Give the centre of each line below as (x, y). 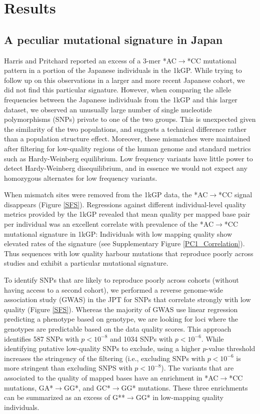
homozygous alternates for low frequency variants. (81, 178)
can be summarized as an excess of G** (64, 397)
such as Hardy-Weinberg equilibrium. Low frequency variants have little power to (128, 158)
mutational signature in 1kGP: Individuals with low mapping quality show (118, 233)
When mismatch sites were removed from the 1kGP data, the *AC (106, 195)
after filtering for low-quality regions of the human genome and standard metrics (127, 148)
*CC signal (235, 195)
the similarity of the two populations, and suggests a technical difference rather (125, 129)
